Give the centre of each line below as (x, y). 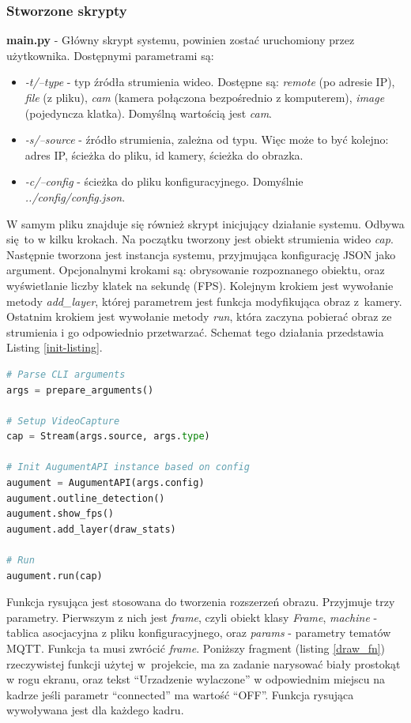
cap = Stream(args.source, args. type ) (108, 437)
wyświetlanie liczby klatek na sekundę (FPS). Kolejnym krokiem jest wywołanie (200, 285)
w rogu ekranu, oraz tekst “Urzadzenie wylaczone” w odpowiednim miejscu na (196, 679)
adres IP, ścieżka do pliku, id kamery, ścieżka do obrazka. (164, 154)
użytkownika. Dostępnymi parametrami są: (110, 55)
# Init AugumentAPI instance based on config (128, 467)
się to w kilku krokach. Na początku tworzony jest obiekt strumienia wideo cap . (200, 239)
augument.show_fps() (60, 514)
